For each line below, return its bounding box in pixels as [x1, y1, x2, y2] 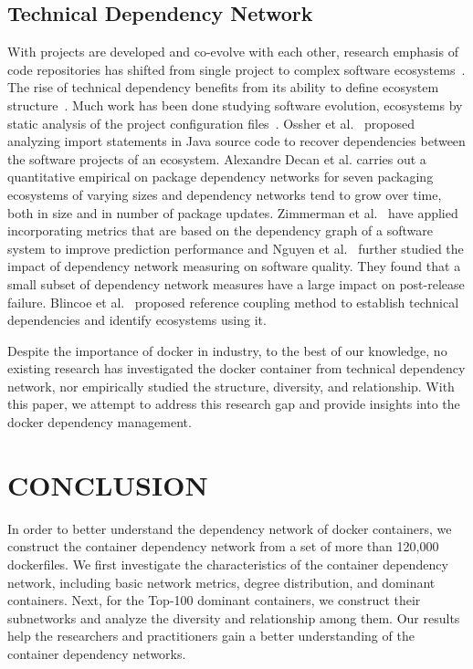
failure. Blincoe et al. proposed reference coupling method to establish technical [7, 292, 459, 311]
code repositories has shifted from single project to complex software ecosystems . [7, 59, 466, 78]
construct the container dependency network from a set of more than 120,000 [7, 537, 439, 556]
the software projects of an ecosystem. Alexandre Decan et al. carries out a [7, 149, 426, 168]
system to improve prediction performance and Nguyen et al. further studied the [7, 238, 464, 257]
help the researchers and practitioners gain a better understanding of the [7, 626, 415, 645]
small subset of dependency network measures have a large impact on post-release [7, 274, 465, 293]
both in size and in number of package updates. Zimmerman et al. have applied [7, 203, 458, 222]
